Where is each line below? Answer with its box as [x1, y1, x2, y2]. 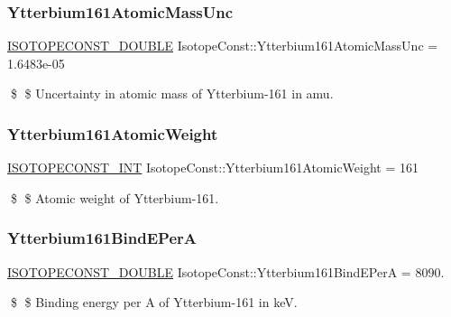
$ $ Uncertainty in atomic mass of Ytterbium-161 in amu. [10, 84, 334, 103]
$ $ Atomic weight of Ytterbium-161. [10, 188, 219, 207]
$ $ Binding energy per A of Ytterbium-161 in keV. [10, 293, 298, 312]
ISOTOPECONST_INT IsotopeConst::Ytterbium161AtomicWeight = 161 [7, 158, 419, 177]
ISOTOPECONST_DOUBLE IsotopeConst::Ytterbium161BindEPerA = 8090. [7, 262, 445, 281]
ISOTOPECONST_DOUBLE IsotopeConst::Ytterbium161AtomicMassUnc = [7, 36, 438, 55]
